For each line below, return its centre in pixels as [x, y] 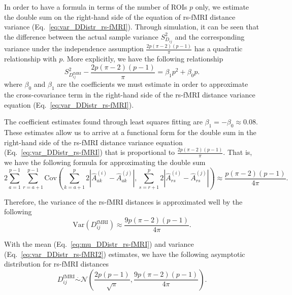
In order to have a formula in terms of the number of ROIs [96, 7]
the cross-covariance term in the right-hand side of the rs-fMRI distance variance [130, 95]
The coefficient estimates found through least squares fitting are [103, 122]
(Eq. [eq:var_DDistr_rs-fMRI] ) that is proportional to [90, 152]
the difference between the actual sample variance [81, 36]
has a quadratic [218, 48]
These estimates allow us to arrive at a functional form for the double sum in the [130, 132]
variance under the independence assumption [74, 48]
